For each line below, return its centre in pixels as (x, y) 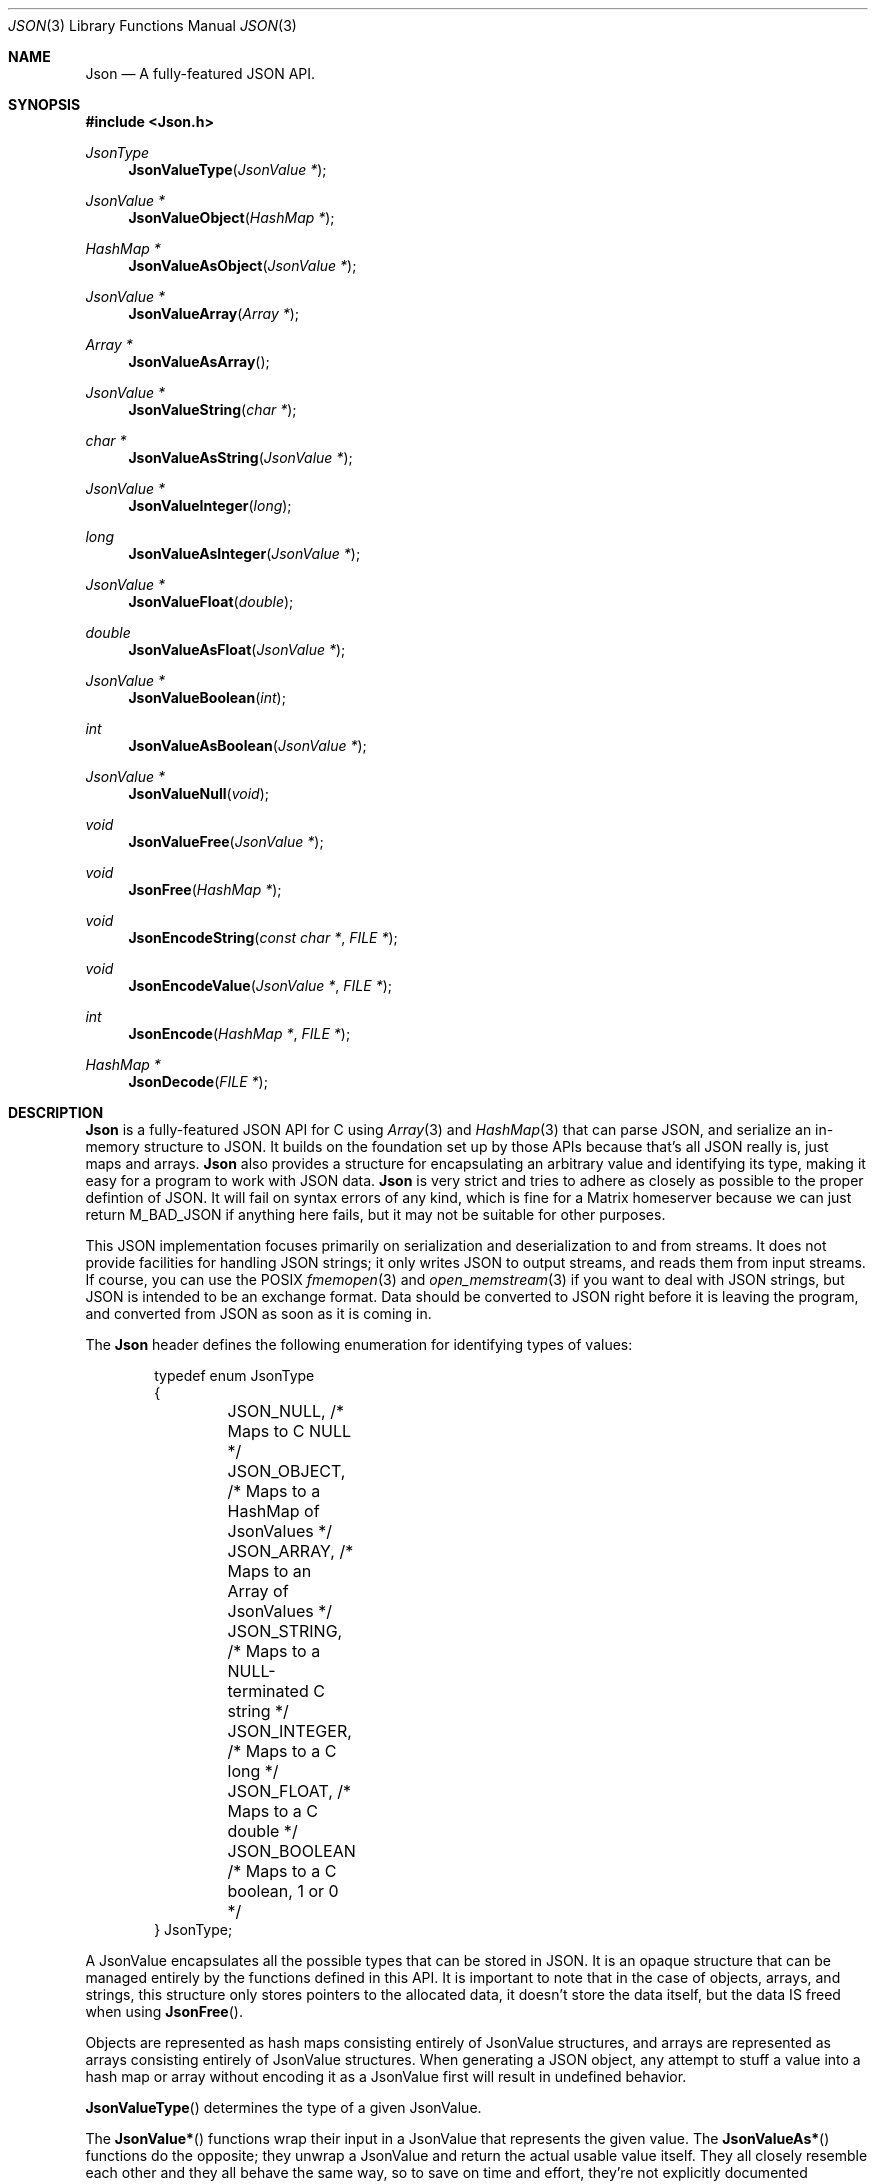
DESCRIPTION (56, 1112)
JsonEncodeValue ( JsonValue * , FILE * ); (260, 985)
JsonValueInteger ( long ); (210, 505)
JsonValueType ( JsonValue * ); (227, 169)
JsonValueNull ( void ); (199, 793)
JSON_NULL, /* (285, 1411)
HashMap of (273, 1511)
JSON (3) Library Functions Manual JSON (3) (152, 25)
